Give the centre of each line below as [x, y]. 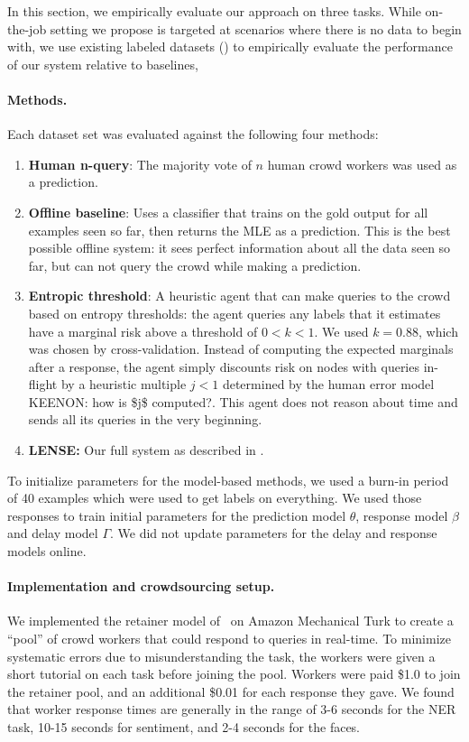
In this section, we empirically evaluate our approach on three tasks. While [214, 11]
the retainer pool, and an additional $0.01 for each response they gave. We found [231, 691]
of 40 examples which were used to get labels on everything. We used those [215, 498]
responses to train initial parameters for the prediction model [177, 515]
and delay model [53, 533]
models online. [47, 551]
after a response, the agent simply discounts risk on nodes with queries [224, 366]
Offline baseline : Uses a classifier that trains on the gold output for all [228, 212]
